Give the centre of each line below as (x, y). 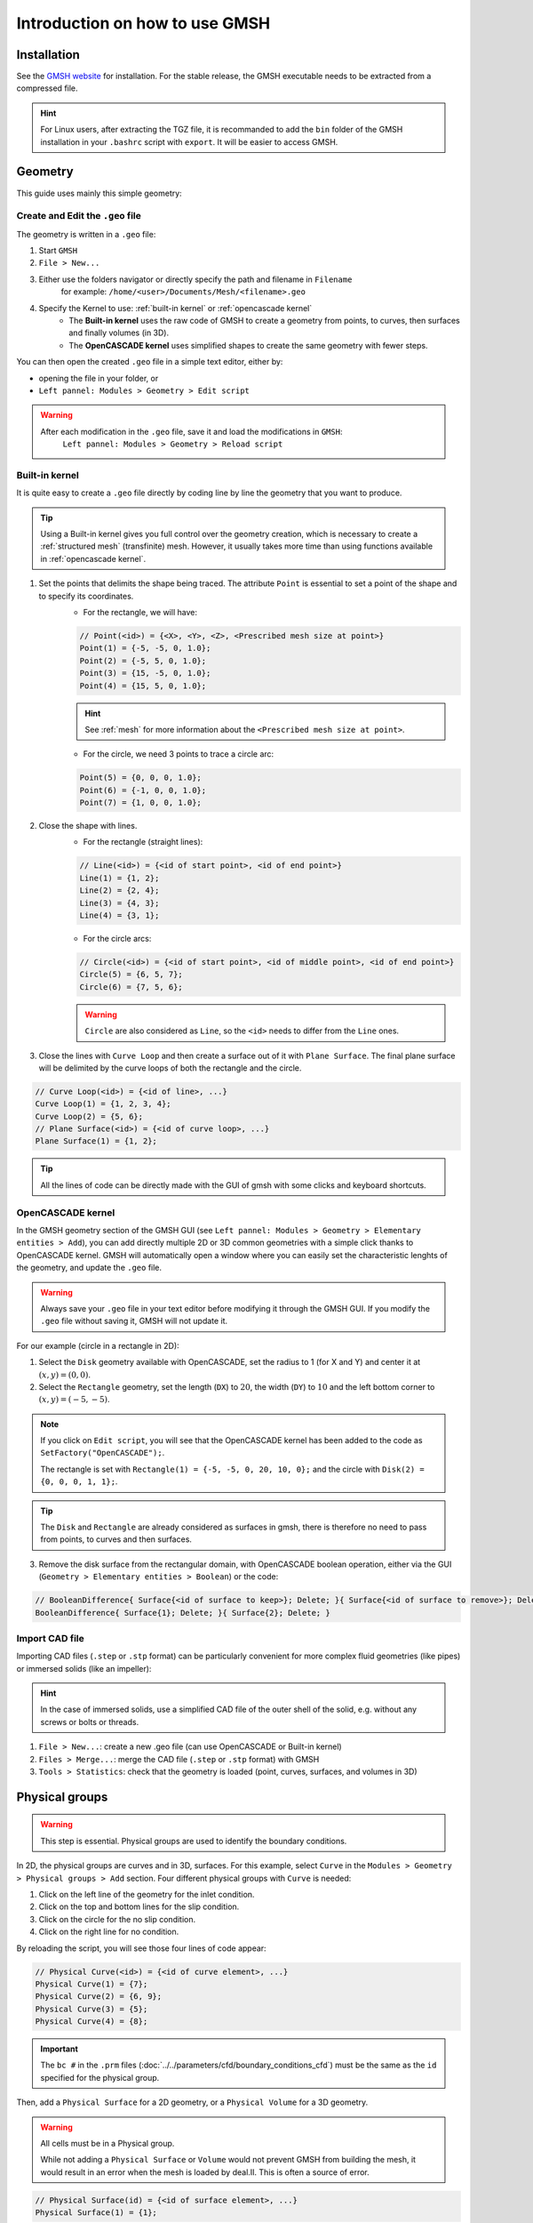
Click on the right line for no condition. (109, 1932)
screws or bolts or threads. (90, 1721)
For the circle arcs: (117, 939)
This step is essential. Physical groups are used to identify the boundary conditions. (194, 1841)
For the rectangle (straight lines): (143, 842)
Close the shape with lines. (88, 826)
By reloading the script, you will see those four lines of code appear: (141, 1948)
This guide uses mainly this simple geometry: (99, 193)
